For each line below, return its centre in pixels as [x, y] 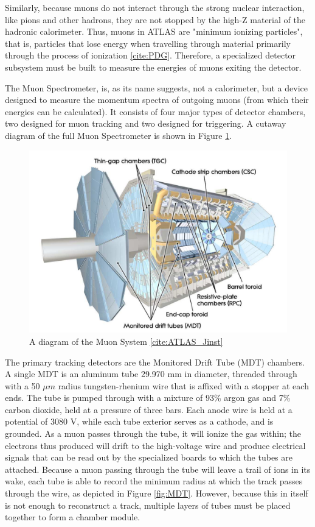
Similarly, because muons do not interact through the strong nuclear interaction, [155, 7]
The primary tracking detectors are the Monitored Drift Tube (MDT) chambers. [155, 362]
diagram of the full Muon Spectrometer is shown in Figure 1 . [119, 135]
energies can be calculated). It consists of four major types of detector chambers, [155, 111]
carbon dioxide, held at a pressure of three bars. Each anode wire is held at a [149, 409]
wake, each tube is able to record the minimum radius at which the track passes [154, 481]
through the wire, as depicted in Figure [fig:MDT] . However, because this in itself [157, 493]
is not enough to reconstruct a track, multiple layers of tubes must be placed [148, 505]
